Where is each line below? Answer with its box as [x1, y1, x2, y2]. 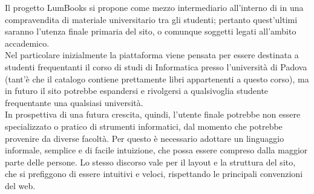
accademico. [5, 36, 50, 49]
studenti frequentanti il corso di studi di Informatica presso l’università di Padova [5, 60, 307, 73]
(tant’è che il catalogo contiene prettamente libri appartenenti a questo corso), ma [5, 72, 309, 85]
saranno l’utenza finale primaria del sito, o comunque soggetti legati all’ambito [5, 25, 296, 38]
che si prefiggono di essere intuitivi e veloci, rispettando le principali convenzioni [5, 167, 303, 180]
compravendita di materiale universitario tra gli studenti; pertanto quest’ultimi [5, 13, 298, 25]
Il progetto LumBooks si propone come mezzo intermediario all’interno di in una [5, 1, 304, 13]
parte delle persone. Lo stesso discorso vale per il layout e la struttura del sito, [5, 155, 296, 168]
